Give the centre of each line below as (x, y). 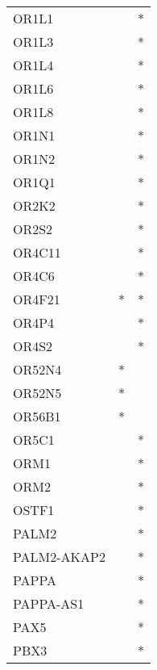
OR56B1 (37, 416)
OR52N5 (37, 393)
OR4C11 (37, 252)
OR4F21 (37, 299)
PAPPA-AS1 (49, 603)
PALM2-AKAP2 (59, 557)
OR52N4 (37, 369)
